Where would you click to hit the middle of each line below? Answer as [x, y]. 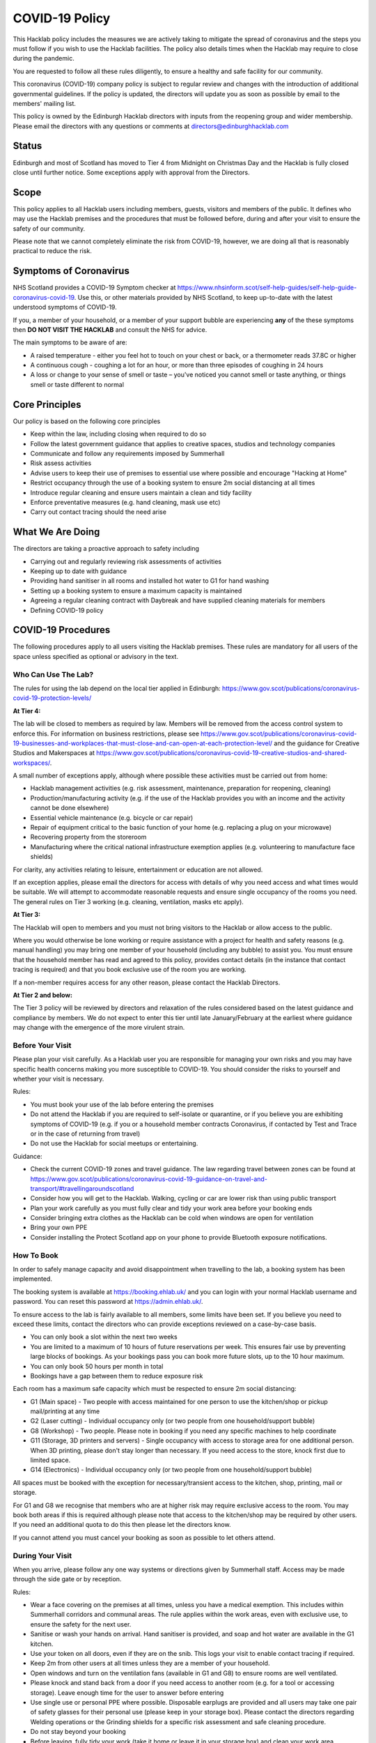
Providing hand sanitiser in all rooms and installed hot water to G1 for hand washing [150, 581]
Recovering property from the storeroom [88, 837]
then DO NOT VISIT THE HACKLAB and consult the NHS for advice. [110, 329]
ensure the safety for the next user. [81, 1624]
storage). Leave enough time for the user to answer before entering [127, 1692]
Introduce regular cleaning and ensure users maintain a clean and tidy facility [141, 492]
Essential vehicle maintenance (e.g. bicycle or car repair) [112, 817]
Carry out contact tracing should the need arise [99, 512]
